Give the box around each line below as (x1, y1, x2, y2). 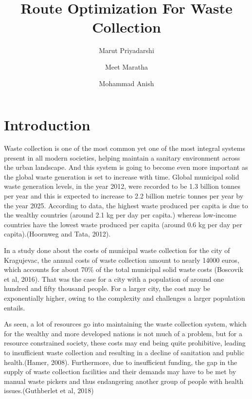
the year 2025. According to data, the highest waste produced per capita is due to (4, 200, 248, 210)
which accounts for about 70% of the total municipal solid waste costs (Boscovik (4, 264, 243, 274)
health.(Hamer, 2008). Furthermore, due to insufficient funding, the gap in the (4, 357, 237, 367)
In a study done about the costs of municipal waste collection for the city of (4, 245, 230, 255)
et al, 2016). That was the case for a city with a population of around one (4, 273, 224, 284)
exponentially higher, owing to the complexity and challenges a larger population (4, 292, 245, 303)
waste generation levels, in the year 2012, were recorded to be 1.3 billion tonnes (4, 181, 241, 191)
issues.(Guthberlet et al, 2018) (4, 385, 94, 396)
